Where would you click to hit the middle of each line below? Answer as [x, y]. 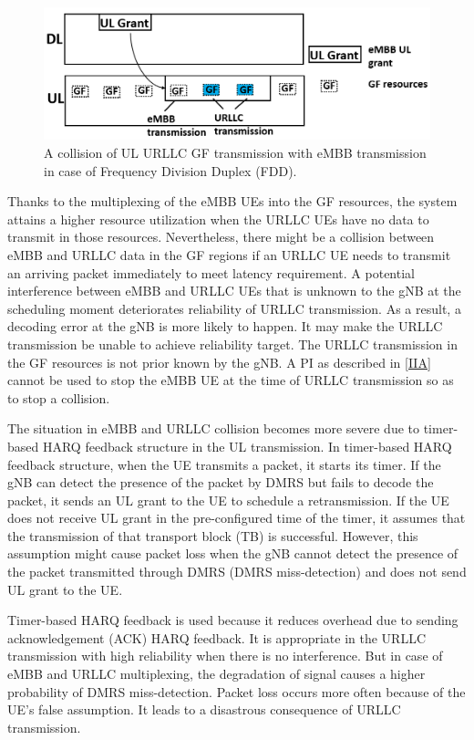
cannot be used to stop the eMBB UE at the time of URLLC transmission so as [231, 380]
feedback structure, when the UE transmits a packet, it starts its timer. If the [224, 464]
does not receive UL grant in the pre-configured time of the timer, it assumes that [237, 518]
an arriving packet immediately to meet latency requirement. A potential [211, 272]
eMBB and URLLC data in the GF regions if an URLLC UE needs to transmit [229, 254]
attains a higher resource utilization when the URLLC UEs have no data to [218, 219]
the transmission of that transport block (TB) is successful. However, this [213, 535]
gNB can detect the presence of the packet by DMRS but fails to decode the [221, 482]
